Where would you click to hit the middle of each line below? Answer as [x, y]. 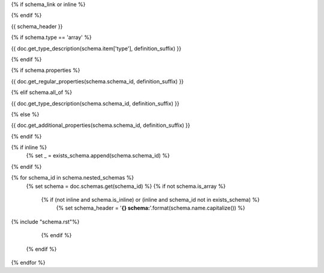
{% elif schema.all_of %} [41, 92]
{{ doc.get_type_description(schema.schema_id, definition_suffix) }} [95, 103]
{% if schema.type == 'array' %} [52, 37]
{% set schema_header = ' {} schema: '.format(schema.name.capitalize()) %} [151, 208]
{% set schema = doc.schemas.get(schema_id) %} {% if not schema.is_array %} [126, 186]
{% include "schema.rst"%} [45, 222]
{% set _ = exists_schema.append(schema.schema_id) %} [98, 156]
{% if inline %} [29, 147]
